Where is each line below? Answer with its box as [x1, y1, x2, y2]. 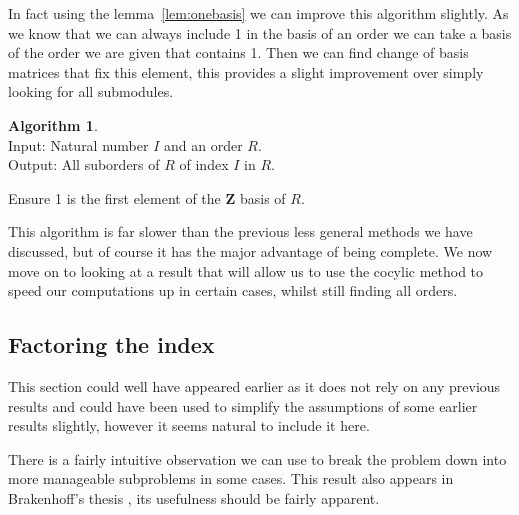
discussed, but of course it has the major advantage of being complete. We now [8, 240, 493, 261]
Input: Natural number [8, 134, 149, 155]
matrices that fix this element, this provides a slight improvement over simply [8, 61, 484, 82]
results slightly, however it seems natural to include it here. [8, 415, 370, 436]
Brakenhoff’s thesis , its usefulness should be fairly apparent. [8, 487, 380, 508]
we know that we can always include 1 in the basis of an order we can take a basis [8, 22, 512, 43]
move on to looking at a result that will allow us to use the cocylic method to [8, 260, 484, 281]
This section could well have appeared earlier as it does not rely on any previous [8, 375, 501, 396]
